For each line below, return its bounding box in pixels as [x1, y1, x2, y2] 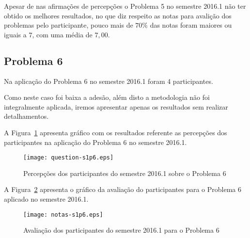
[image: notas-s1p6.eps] [23, 211, 103, 218]
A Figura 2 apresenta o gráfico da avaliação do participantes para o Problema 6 [4, 184, 241, 194]
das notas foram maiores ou [150, 20, 232, 30]
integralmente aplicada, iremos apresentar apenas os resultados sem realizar [4, 101, 228, 111]
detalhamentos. [4, 111, 49, 121]
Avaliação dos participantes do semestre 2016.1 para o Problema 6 [23, 225, 219, 235]
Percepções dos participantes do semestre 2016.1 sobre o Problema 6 [23, 168, 226, 178]
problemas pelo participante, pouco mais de [4, 20, 133, 30]
